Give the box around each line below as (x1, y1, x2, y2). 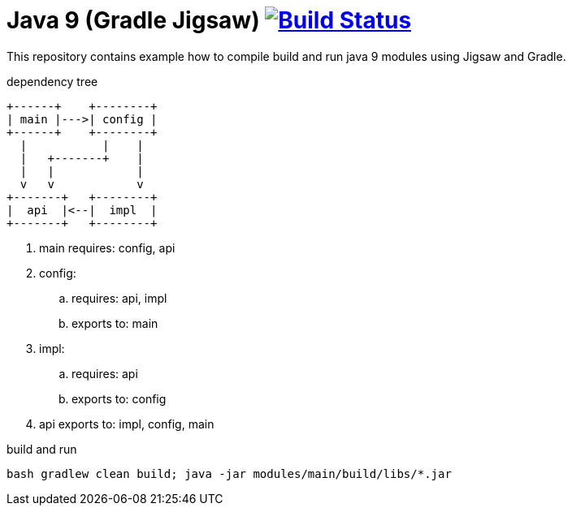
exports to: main (71, 316, 158, 330)
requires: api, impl (71, 290, 167, 305)
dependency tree (6, 74, 98, 88)
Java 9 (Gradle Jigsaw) (6, 6, 260, 34)
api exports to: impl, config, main (39, 416, 214, 431)
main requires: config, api (39, 240, 175, 255)
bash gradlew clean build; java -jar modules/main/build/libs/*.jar (6, 467, 452, 480)
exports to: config (71, 391, 167, 406)
